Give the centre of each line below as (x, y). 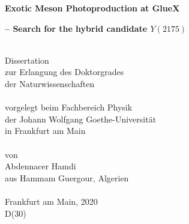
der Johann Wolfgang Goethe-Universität (81, 119)
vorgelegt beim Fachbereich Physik (69, 107)
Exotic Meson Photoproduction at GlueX (92, 8)
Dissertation (27, 60)
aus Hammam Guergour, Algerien (67, 177)
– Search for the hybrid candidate (76, 28)
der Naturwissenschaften (50, 83)
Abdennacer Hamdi (40, 166)
